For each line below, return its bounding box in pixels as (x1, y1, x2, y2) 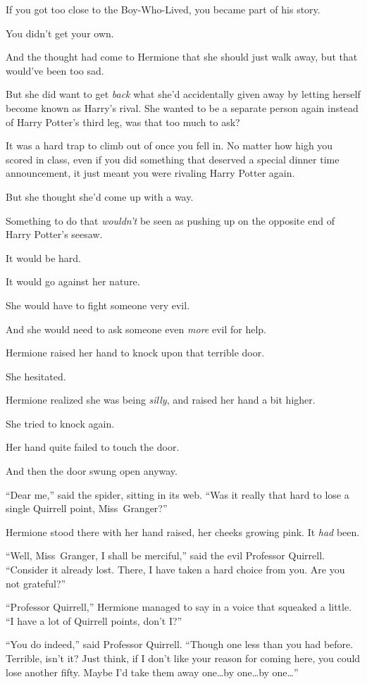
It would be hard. (6, 250, 82, 265)
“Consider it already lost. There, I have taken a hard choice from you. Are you (6, 562, 345, 577)
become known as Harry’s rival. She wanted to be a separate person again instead (6, 100, 359, 115)
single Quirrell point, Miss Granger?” (6, 501, 168, 516)
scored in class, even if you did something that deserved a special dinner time (6, 151, 340, 166)
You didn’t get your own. (6, 25, 114, 40)
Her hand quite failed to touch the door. (6, 440, 180, 454)
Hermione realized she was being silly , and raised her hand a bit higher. (6, 392, 316, 407)
